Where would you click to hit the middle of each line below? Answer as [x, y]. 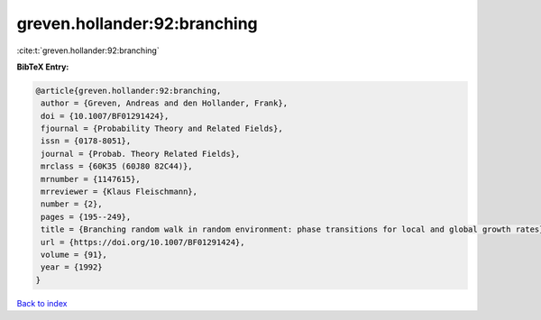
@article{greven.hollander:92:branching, [128, 91]
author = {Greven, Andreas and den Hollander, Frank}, [165, 103]
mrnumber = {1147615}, [91, 179]
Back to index [42, 303]
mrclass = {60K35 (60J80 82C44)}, [117, 166]
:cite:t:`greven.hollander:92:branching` [88, 50]
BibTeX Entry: [43, 67]
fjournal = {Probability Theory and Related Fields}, [162, 129]
